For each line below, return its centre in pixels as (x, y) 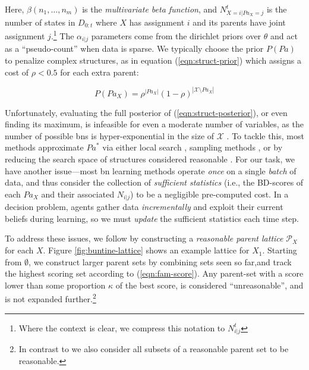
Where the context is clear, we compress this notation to (122, 327)
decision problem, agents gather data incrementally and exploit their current (144, 207)
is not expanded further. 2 (51, 298)
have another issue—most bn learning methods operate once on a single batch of (151, 170)
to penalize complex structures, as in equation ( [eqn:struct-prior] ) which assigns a (153, 60)
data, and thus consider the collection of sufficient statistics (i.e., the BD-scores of (154, 182)
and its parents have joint (239, 22)
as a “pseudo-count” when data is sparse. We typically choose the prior (134, 48)
